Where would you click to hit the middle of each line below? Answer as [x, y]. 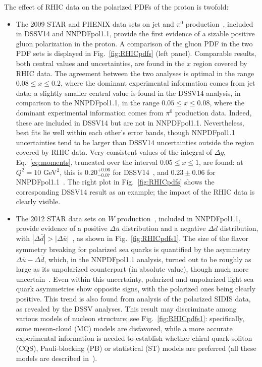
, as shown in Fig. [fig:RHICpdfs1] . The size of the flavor [160, 238]
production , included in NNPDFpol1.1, [179, 218]
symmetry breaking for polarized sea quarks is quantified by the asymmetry [133, 249]
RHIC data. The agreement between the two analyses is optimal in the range [135, 73]
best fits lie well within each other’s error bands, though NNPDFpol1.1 [125, 132]
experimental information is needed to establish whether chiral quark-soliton [134, 338]
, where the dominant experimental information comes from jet [158, 83]
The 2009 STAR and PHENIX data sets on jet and [95, 23]
